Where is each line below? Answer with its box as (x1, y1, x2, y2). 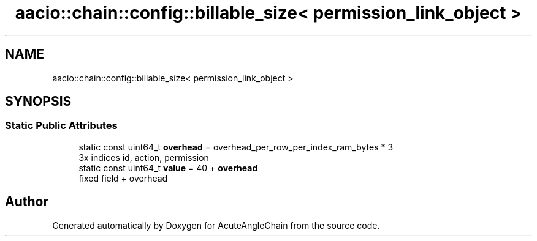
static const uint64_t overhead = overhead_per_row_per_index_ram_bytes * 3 (78, 141, 394, 152)
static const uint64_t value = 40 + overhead (78, 162, 258, 173)
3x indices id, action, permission (78, 152, 209, 163)
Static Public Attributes (5, 119, 118, 132)
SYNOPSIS (5, 94, 72, 109)
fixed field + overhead (78, 172, 168, 184)
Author (5, 194, 48, 210)
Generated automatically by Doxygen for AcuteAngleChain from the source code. (52, 220, 380, 231)
